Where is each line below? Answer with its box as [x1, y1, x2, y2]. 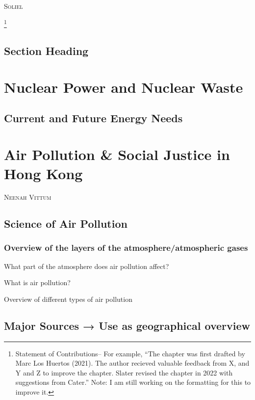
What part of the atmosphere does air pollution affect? [4, 261, 169, 271]
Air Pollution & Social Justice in [4, 144, 230, 164]
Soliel [4, 1, 23, 11]
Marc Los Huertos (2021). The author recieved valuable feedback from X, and [15, 358, 250, 368]
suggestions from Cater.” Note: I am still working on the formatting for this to [15, 377, 251, 387]
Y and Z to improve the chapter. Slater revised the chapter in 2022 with [15, 367, 233, 377]
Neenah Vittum [4, 192, 51, 202]
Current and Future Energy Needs [4, 110, 183, 126]
